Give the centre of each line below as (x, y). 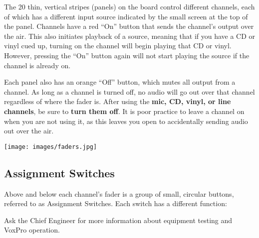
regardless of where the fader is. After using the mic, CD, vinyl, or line (118, 101)
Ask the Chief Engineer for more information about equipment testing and (118, 220)
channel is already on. (37, 65)
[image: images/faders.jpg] (51, 147)
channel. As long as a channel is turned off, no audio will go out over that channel (129, 91)
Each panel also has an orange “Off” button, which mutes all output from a (120, 82)
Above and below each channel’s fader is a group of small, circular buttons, (119, 193)
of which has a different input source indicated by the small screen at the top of (126, 16)
